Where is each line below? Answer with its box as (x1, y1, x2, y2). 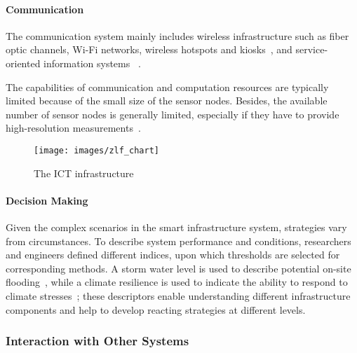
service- (295, 42, 328, 57)
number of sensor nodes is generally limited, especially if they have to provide (6, 106, 339, 121)
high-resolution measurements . (6, 120, 141, 135)
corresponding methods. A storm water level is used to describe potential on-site (6, 261, 351, 275)
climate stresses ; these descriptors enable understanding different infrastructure (6, 288, 351, 303)
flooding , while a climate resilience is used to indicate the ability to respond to (6, 275, 348, 289)
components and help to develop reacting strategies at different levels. (6, 302, 306, 317)
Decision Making (6, 193, 88, 207)
